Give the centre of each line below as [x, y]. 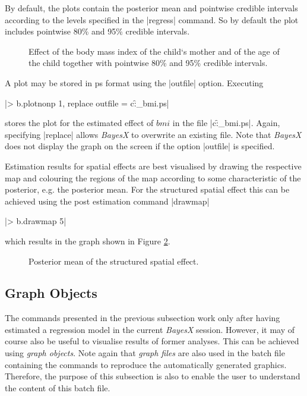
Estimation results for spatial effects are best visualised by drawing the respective [153, 166]
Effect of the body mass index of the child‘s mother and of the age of [154, 51]
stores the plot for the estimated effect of [79, 123]
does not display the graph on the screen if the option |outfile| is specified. [140, 146]
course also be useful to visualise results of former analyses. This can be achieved [152, 341]
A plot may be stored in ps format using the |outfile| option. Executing [134, 82]
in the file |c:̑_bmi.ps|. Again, [226, 123]
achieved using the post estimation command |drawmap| [107, 201]
